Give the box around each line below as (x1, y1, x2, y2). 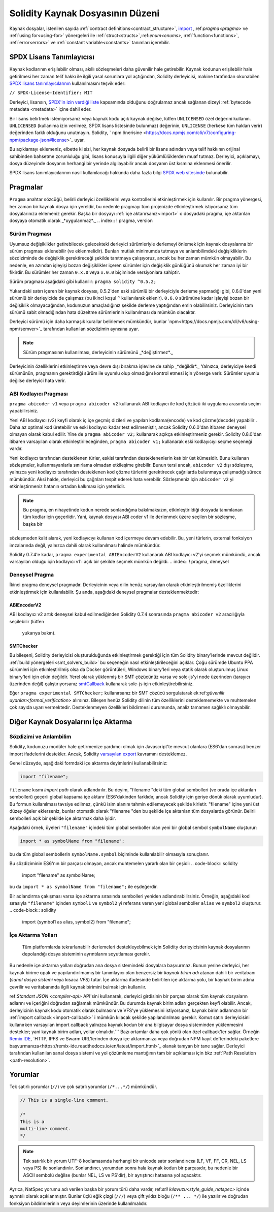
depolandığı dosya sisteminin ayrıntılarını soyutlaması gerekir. (22, 951, 151, 957)
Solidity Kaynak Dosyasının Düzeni (9, 8, 160, 19)
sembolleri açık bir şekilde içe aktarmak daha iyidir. (9, 815, 116, 821)
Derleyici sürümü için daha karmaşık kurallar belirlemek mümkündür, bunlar (9, 318, 167, 325)
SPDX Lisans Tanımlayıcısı (9, 53, 95, 61)
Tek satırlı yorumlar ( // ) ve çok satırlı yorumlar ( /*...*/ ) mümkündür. (9, 1083, 157, 1090)
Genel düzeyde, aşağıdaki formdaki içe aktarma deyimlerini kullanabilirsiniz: (9, 760, 167, 767)
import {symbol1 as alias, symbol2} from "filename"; (22, 918, 131, 924)
